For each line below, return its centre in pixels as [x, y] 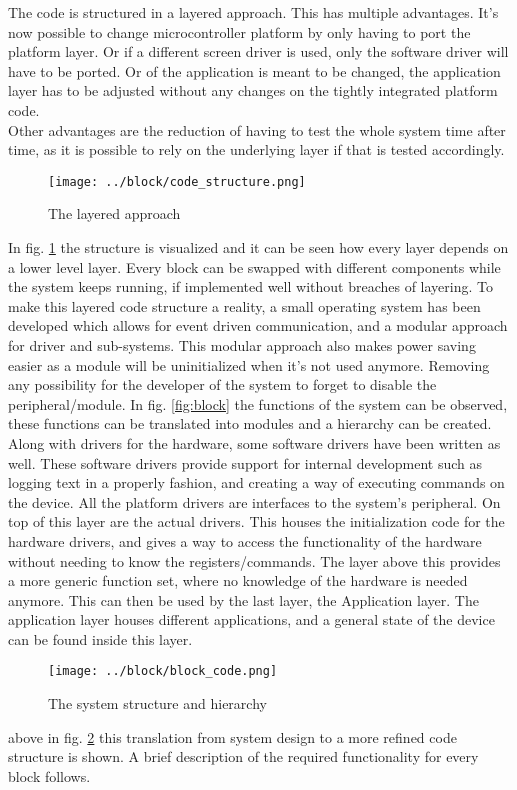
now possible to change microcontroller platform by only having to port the [239, 31]
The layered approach [114, 213]
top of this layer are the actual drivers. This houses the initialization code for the [256, 521]
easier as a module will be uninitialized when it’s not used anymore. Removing [249, 364]
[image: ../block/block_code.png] [163, 671]
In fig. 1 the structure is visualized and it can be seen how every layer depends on [258, 247]
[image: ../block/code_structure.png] [177, 181]
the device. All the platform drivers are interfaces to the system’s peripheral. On [254, 501]
